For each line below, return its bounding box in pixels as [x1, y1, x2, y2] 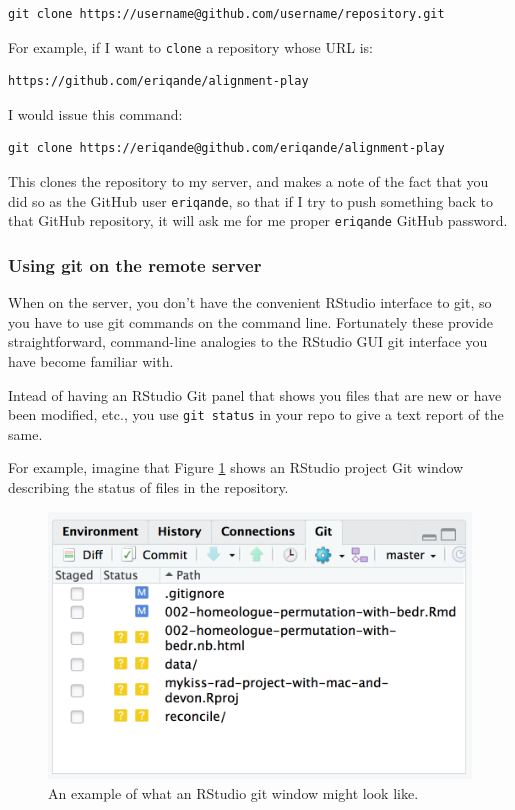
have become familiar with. [8, 350, 174, 371]
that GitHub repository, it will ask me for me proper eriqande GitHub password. [8, 210, 508, 231]
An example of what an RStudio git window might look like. [48, 782, 419, 803]
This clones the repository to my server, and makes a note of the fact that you [8, 171, 489, 192]
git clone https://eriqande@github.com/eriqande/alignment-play [8, 141, 445, 156]
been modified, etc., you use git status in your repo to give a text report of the [8, 404, 504, 425]
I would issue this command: [8, 103, 183, 124]
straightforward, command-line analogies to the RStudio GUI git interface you [8, 331, 488, 352]
